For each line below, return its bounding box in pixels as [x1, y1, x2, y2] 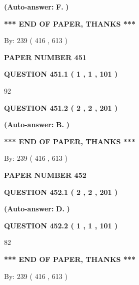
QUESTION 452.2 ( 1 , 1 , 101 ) [4, 220, 118, 230]
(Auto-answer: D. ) [4, 203, 70, 214]
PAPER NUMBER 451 [4, 52, 86, 62]
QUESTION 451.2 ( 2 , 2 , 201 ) [4, 102, 118, 113]
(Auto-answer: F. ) [4, 2, 69, 12]
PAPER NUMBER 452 [4, 169, 86, 180]
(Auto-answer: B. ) [4, 119, 69, 130]
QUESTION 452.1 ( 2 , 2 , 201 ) [4, 186, 118, 197]
